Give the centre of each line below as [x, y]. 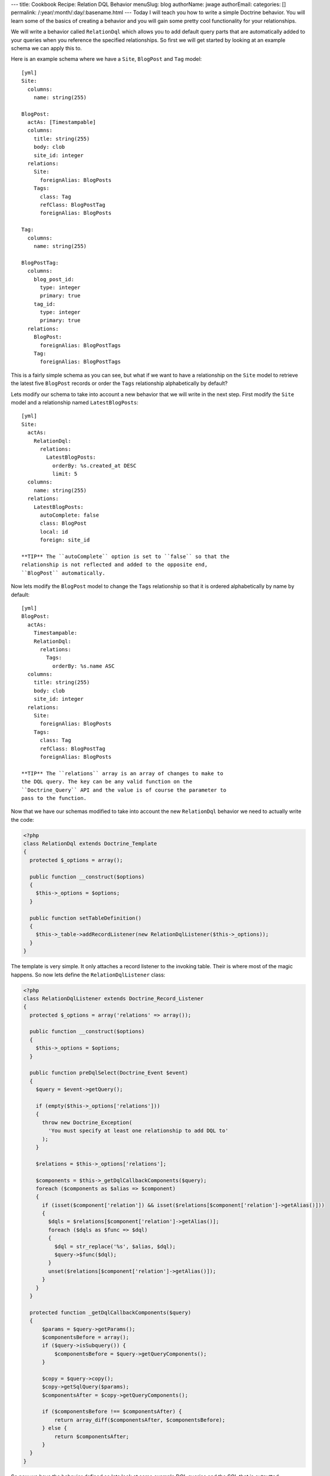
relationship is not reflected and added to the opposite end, [115, 565]
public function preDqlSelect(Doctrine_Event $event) [109, 1073]
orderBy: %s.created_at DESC [94, 466]
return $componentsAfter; [92, 1436]
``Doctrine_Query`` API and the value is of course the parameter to [124, 790]
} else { [55, 1428]
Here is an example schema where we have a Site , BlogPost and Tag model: [106, 59]
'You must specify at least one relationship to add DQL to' [138, 1131]
